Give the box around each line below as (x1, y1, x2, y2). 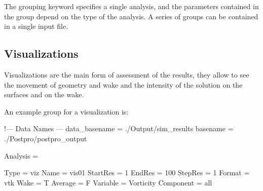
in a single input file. (4, 21, 68, 31)
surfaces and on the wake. (4, 89, 84, 100)
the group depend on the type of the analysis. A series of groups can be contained (4, 11, 258, 21)
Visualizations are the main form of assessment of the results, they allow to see (4, 69, 249, 80)
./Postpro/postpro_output (4, 133, 87, 143)
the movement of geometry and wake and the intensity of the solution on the (4, 79, 243, 90)
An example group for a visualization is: (4, 106, 129, 117)
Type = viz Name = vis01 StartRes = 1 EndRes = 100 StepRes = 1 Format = (4, 167, 250, 178)
